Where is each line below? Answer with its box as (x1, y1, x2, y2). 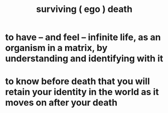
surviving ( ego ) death (36, 3, 133, 15)
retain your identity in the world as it (5, 86, 159, 98)
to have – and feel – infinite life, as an (5, 31, 161, 43)
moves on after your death (5, 97, 118, 108)
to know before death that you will (5, 76, 150, 87)
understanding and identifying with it (5, 53, 163, 64)
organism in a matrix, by (5, 42, 108, 53)
